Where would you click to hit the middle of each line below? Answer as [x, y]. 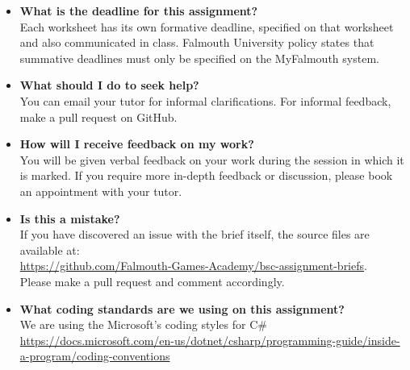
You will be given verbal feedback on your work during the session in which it [212, 159]
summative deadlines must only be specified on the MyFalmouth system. [199, 58]
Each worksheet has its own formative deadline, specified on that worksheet [207, 26]
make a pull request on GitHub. [98, 116]
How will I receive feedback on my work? [137, 144]
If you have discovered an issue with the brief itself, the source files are [195, 234]
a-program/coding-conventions [95, 356]
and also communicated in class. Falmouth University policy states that [197, 42]
